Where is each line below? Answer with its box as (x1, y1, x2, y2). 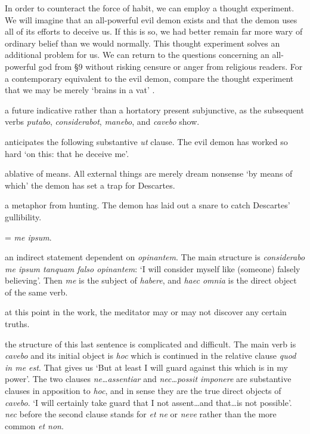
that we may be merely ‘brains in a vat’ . (5, 84, 155, 96)
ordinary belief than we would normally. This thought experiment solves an (5, 36, 280, 49)
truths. (5, 318, 30, 330)
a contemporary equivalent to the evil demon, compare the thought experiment (5, 72, 294, 84)
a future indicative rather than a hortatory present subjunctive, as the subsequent (5, 103, 304, 116)
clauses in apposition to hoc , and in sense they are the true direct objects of (5, 384, 281, 397)
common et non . (5, 419, 64, 432)
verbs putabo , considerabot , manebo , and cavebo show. (5, 115, 200, 128)
